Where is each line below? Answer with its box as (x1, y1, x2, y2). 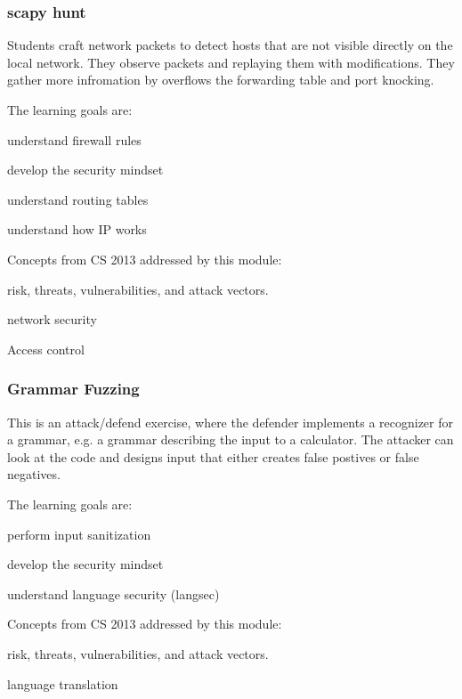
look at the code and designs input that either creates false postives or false (7, 447, 419, 466)
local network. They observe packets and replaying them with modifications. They (7, 53, 455, 71)
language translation (7, 674, 118, 693)
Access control (7, 339, 85, 358)
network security (7, 310, 97, 329)
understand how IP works (7, 220, 147, 239)
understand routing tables (7, 190, 149, 208)
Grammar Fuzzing (7, 378, 140, 400)
